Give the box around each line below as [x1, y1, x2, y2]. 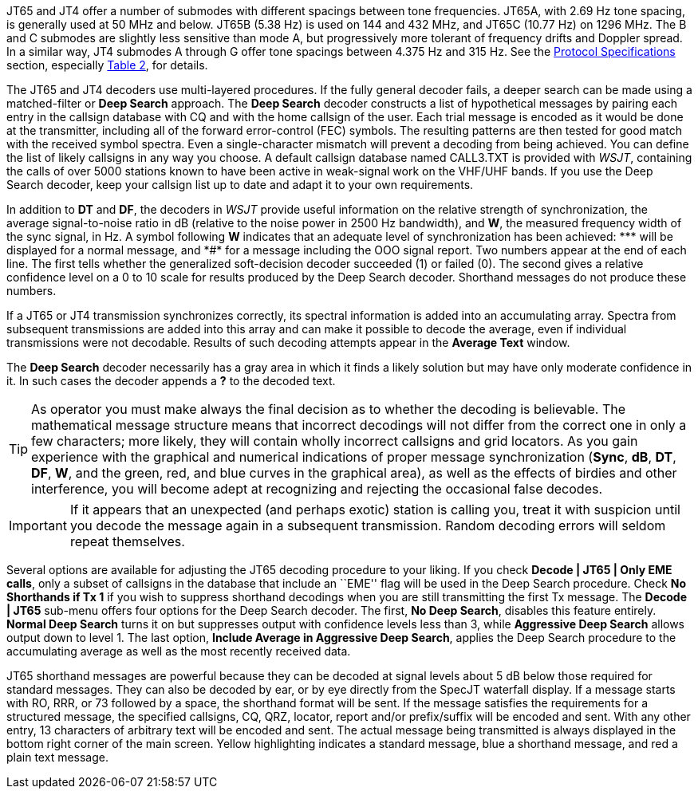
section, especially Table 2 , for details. [6, 58, 208, 72]
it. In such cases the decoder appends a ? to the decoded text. [6, 374, 336, 388]
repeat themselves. [69, 533, 185, 549]
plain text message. [6, 750, 108, 764]
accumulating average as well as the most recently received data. [6, 644, 351, 658]
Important [9, 518, 67, 533]
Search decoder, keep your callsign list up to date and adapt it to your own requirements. [6, 178, 474, 191]
